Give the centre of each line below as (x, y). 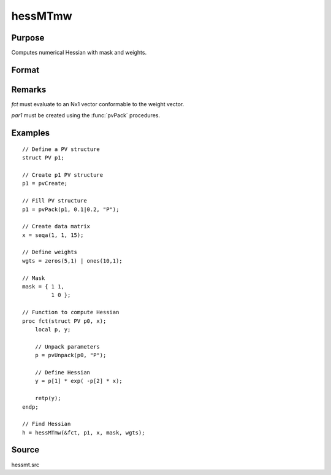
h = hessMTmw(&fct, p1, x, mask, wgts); (84, 432)
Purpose (28, 38)
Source (25, 450)
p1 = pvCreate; (45, 183)
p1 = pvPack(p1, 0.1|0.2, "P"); (71, 209)
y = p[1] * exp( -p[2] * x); (78, 381)
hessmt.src (25, 465)
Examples (31, 133)
